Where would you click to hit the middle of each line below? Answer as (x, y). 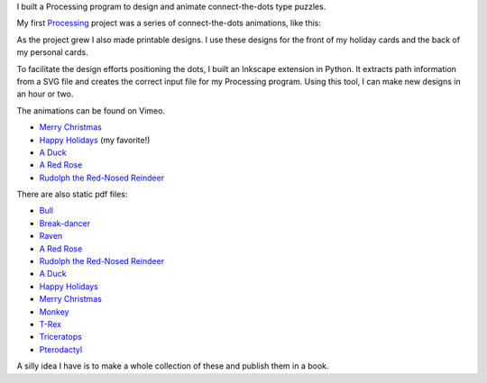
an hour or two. (45, 94)
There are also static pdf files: (72, 195)
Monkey (54, 312)
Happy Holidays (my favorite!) (95, 140)
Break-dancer (64, 223)
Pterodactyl (61, 349)
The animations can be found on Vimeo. (91, 110)
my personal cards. (53, 52)
